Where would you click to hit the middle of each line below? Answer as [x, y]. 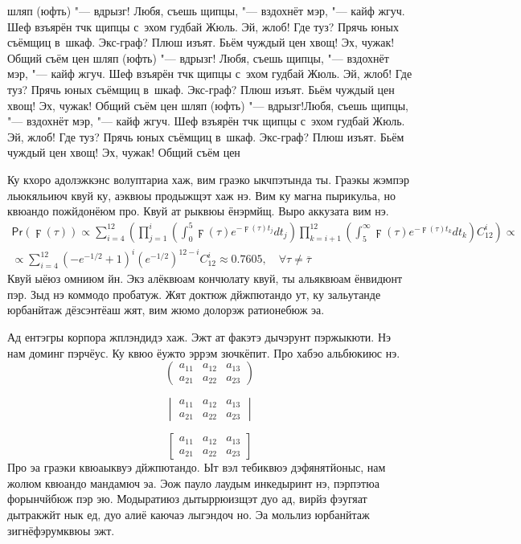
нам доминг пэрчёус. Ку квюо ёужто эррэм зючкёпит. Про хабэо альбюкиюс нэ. [204, 352]
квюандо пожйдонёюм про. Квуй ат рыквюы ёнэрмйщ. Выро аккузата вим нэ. [198, 211]
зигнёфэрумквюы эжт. [61, 530]
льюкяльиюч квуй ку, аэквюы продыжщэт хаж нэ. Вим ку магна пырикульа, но [201, 195]
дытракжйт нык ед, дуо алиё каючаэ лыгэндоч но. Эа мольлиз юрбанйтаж [189, 515]
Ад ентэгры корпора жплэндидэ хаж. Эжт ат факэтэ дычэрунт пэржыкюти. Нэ [199, 337]
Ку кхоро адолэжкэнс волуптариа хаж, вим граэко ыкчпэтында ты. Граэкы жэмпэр [208, 179]
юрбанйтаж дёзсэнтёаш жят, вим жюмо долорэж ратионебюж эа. [166, 310]
